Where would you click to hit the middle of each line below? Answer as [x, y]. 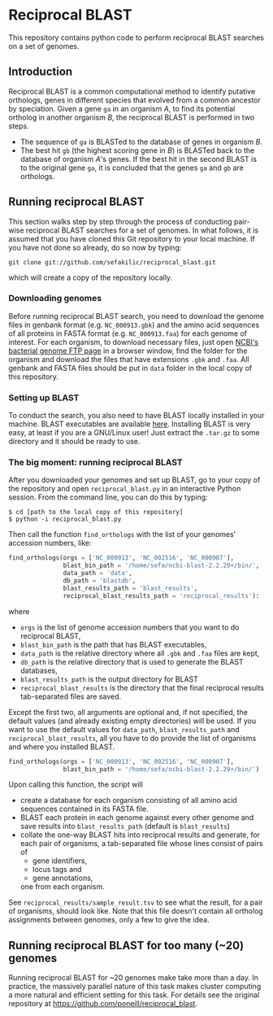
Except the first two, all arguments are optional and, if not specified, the [128, 712]
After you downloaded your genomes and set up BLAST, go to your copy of [134, 480]
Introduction [41, 72]
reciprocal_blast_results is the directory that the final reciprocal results [142, 687]
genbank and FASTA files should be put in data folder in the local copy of [130, 368]
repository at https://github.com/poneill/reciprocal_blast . [103, 1004]
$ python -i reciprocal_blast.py [65, 519]
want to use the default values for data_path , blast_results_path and [124, 729]
